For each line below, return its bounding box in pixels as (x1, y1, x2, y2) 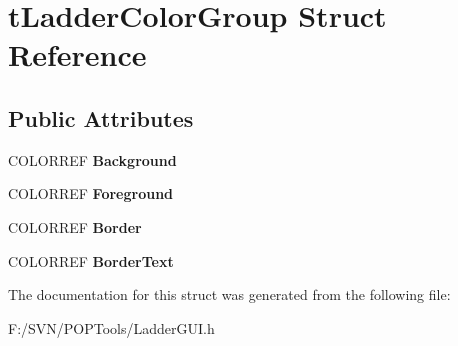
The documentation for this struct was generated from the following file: (8, 284, 451, 305)
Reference (8, 34, 147, 75)
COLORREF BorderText (8, 250, 174, 271)
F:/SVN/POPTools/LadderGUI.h (8, 317, 215, 338)
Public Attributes (8, 102, 194, 133)
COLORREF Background (8, 149, 177, 170)
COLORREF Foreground (8, 183, 174, 204)
